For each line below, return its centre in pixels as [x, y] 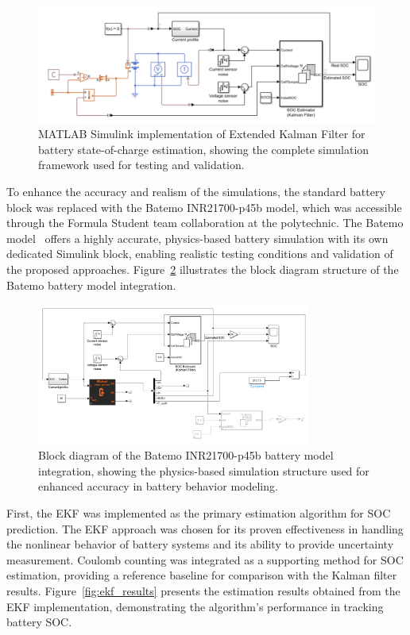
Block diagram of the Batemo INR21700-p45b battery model [186, 455]
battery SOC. [39, 622]
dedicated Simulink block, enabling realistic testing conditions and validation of [200, 254]
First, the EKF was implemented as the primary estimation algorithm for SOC [199, 513]
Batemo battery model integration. [91, 285]
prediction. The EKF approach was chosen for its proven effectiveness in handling [205, 528]
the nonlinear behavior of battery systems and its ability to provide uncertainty [200, 544]
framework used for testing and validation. [141, 165]
